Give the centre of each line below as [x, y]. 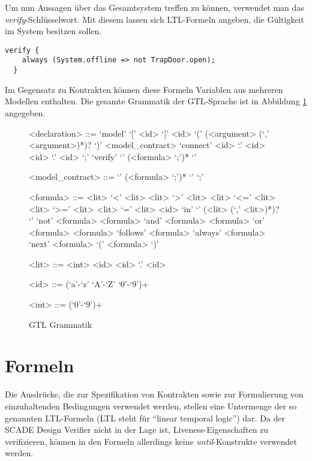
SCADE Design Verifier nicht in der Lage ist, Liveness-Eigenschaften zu [137, 430]
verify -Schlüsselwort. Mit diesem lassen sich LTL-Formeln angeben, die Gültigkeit [154, 19]
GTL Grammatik [61, 324]
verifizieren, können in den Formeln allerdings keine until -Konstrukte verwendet [151, 441]
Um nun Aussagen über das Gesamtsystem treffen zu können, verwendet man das [154, 7]
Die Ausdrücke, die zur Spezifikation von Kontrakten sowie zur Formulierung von [154, 394]
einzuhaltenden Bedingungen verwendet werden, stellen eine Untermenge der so [151, 406]
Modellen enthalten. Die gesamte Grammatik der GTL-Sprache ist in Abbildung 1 [156, 101]
